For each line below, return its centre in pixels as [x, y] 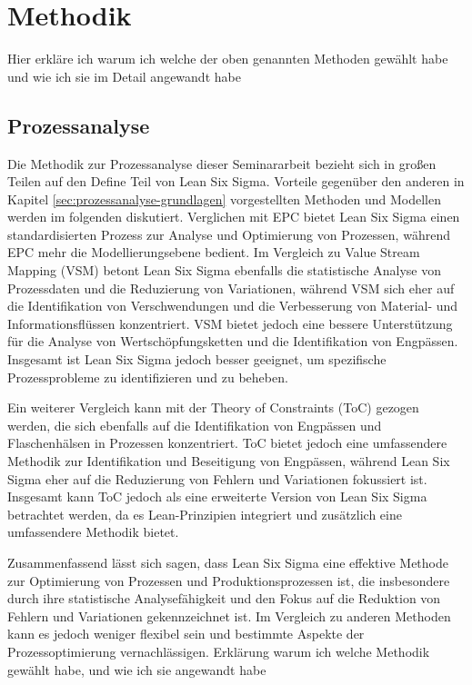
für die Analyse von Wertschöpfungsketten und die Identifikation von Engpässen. [233, 341]
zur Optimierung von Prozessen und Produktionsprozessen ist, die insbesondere [229, 580]
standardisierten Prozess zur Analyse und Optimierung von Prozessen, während [229, 234]
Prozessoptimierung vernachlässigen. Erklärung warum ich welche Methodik [219, 651]
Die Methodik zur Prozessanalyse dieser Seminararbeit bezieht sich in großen [222, 163]
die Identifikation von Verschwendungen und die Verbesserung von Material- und [233, 306]
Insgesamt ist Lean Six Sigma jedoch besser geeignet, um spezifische [197, 359]
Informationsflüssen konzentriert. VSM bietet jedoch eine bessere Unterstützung [230, 323]
